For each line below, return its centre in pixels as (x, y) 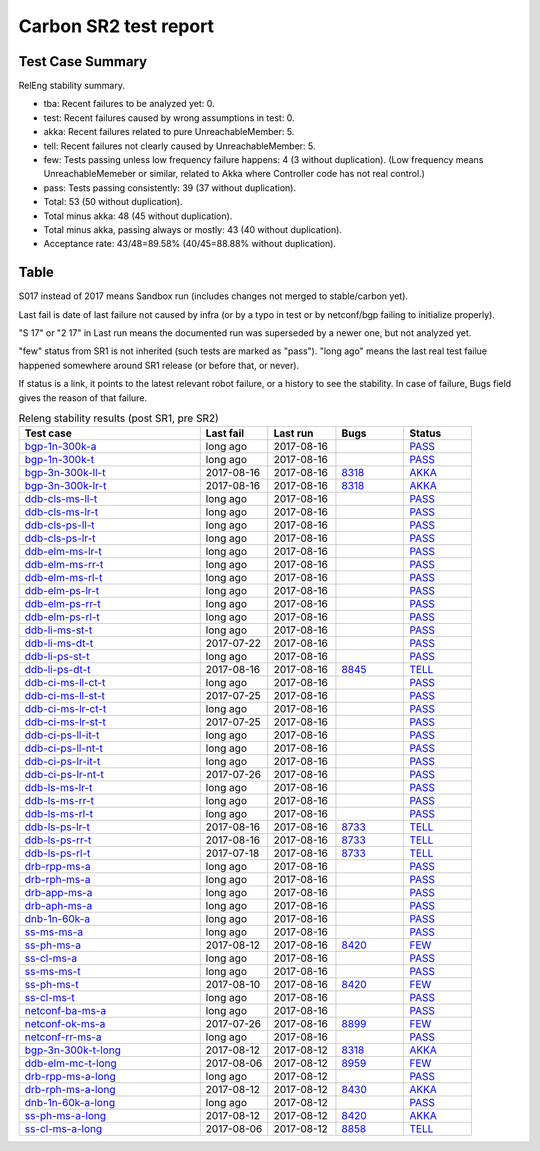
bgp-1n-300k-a (60, 447)
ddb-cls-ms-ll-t (61, 499)
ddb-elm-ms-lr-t (63, 552)
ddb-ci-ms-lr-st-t (65, 722)
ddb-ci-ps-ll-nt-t (64, 748)
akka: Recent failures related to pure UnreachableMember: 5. (169, 132)
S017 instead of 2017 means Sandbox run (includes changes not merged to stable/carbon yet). (213, 296)
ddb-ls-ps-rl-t (57, 853)
